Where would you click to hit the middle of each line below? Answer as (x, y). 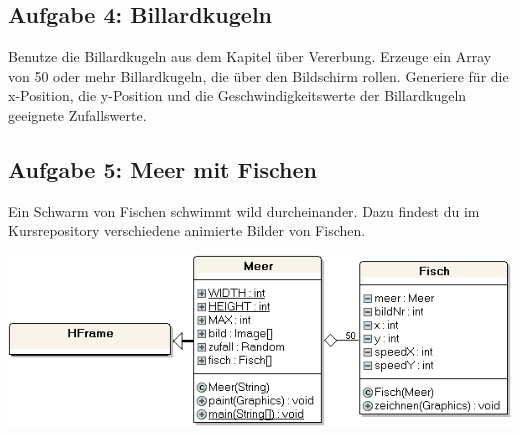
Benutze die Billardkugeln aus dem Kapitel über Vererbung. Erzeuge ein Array (250, 56)
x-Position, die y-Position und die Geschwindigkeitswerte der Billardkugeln (237, 95)
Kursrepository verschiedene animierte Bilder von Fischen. (187, 230)
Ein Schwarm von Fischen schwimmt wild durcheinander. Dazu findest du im (244, 210)
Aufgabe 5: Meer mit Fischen (162, 168)
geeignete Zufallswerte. (77, 114)
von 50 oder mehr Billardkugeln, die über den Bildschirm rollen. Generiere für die (258, 75)
